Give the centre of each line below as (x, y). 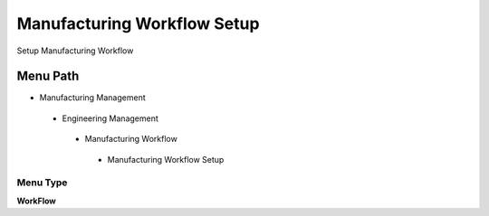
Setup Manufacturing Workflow (75, 51)
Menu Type (42, 183)
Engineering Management (110, 118)
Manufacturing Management (92, 98)
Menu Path (48, 76)
